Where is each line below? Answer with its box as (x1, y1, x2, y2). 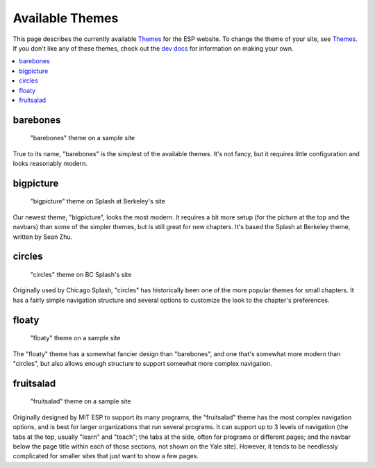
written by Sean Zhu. (12, 233, 73, 241)
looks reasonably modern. (12, 160, 88, 168)
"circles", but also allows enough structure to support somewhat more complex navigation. (12, 360, 272, 368)
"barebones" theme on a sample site (30, 134, 135, 142)
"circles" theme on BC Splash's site (30, 271, 132, 279)
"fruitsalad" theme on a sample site (30, 397, 131, 406)
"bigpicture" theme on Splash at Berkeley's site (30, 197, 166, 206)
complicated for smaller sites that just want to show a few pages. (12, 452, 199, 460)
